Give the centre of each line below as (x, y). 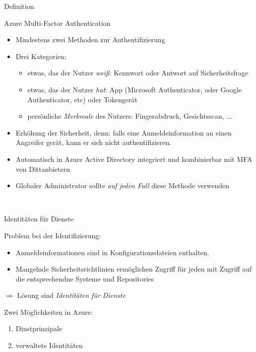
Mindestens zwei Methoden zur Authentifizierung (90, 39)
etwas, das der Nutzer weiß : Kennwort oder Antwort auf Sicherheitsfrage (138, 73)
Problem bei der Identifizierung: (53, 235)
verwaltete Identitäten (49, 345)
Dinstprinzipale (39, 328)
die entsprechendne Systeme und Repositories (85, 278)
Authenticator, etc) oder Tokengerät (82, 99)
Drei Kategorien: (41, 56)
